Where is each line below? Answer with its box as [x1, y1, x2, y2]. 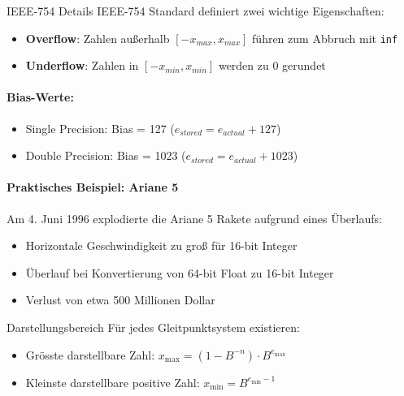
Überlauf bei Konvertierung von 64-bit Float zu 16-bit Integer [25, 264, 334, 281]
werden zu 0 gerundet [218, 57, 326, 74]
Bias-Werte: [7, 88, 74, 105]
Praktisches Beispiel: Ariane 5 [7, 179, 179, 196]
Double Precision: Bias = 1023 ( [25, 147, 186, 164]
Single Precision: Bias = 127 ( [25, 119, 175, 136]
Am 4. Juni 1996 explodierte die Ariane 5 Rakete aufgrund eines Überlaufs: [7, 209, 382, 226]
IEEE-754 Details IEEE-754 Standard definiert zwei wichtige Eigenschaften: [7, 2, 384, 19]
